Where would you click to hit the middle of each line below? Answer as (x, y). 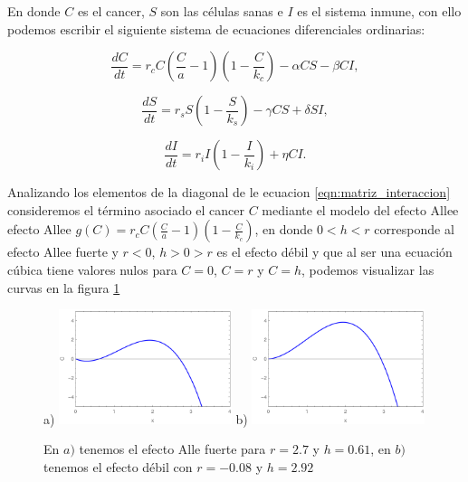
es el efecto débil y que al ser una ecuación (334, 252)
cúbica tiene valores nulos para (92, 269)
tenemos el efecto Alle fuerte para (172, 449)
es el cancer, (111, 11)
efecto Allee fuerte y (63, 252)
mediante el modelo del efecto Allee (360, 209)
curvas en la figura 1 (64, 287)
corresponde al (414, 229)
